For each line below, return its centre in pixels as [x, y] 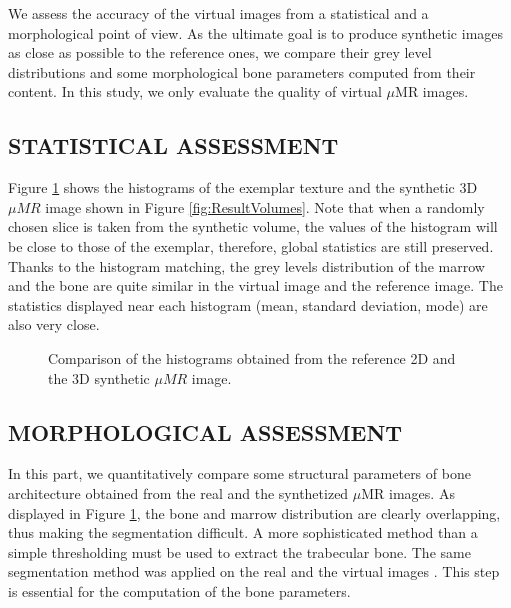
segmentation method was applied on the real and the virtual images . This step [254, 571]
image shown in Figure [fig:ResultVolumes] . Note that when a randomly [265, 206]
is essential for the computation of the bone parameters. [179, 590]
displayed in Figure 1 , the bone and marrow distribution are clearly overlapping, [254, 512]
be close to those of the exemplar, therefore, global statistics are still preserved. [251, 245]
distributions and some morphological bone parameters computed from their [242, 71]
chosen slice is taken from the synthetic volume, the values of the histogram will [253, 226]
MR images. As [408, 492]
